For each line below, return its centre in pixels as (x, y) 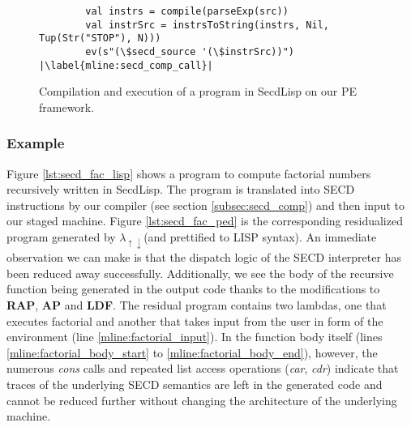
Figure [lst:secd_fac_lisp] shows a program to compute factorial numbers (189, 173)
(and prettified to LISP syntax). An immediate (260, 237)
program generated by (61, 237)
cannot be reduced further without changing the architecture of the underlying (202, 400)
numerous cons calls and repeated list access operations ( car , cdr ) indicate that (203, 368)
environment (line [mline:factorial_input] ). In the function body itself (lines (195, 337)
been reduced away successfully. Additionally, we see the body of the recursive (200, 273)
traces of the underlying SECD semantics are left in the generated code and (195, 384)
